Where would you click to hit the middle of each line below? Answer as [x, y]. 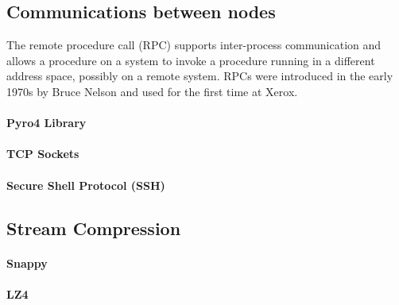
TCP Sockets [43, 154]
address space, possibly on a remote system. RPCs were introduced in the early [200, 76]
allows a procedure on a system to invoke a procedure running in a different [191, 60]
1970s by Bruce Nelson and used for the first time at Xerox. [152, 91]
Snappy [27, 263]
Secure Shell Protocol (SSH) [86, 185]
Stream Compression [94, 228]
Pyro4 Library [46, 123]
